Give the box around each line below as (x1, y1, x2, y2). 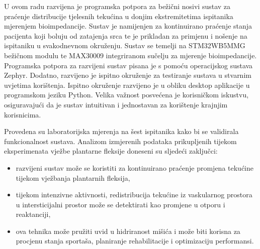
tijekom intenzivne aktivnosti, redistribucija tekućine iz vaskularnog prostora (16, 189, 252, 200)
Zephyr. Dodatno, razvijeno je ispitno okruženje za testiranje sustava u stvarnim (4, 70, 251, 80)
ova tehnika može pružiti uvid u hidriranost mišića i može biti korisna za (16, 225, 240, 236)
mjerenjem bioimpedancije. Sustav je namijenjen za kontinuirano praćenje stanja (4, 21, 252, 31)
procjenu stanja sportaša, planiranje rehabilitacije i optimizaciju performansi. (16, 235, 254, 246)
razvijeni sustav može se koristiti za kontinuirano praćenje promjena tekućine (16, 162, 254, 173)
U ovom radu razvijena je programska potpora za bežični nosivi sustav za (4, 1, 231, 11)
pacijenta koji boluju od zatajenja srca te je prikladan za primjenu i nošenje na (4, 30, 247, 41)
